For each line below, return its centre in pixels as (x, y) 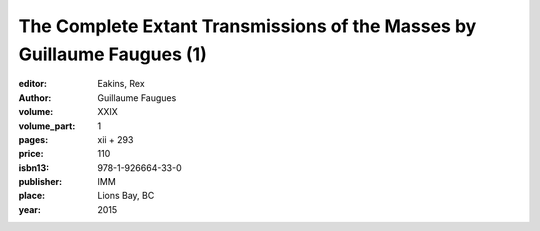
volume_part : (47, 126)
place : (32, 196)
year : (30, 209)
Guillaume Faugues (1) (112, 54)
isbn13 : (34, 167)
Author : (35, 97)
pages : (33, 139)
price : (31, 154)
